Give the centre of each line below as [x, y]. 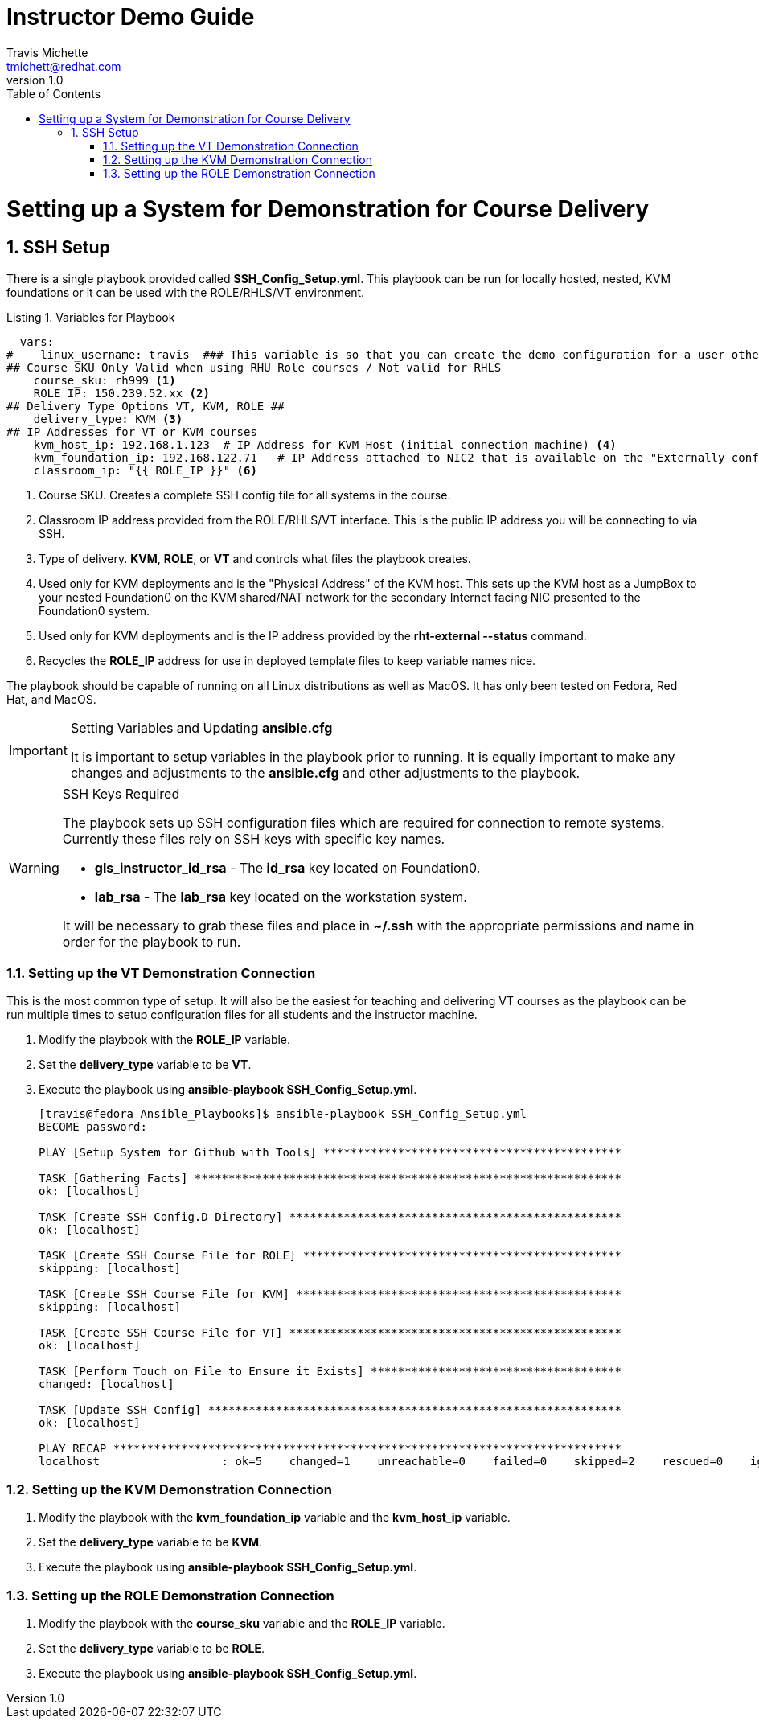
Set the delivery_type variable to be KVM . [151, 1542]
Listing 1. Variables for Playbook [91, 317]
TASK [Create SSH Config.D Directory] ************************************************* [330, 1217]
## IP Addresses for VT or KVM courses [132, 431]
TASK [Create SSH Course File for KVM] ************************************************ [330, 1294]
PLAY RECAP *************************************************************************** [330, 1449]
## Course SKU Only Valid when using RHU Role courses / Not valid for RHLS [254, 367]
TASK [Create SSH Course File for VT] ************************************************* [330, 1333]
